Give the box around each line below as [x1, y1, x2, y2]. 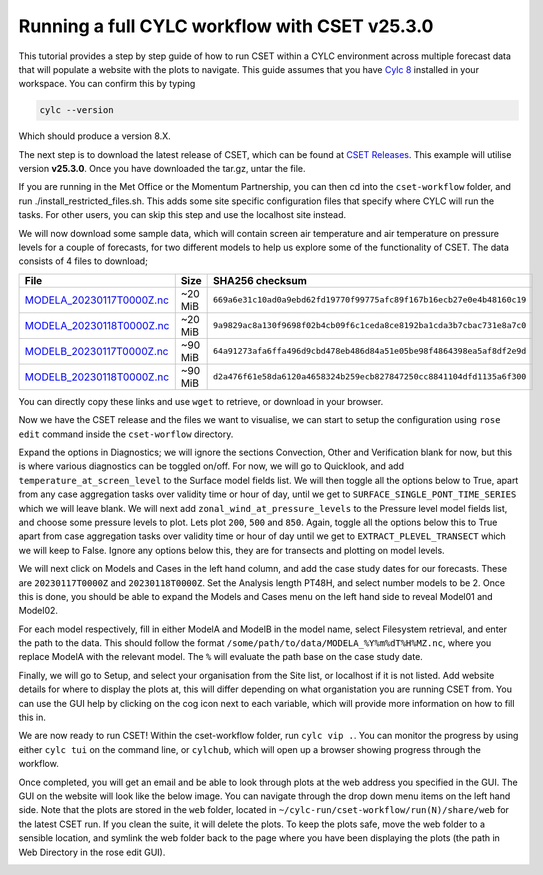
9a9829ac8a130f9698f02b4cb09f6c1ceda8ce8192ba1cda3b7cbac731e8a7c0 [213, 320, 527, 331]
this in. [18, 711, 47, 724]
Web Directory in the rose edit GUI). [18, 846, 166, 858]
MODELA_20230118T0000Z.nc [24, 318, 170, 332]
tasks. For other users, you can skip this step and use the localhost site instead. [18, 209, 347, 221]
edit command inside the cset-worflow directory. [18, 428, 234, 440]
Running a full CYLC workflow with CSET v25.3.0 [18, 15, 434, 37]
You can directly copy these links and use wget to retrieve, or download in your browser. [18, 395, 384, 407]
